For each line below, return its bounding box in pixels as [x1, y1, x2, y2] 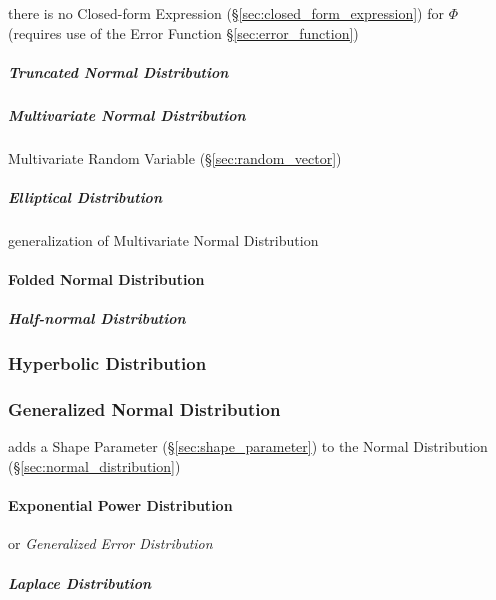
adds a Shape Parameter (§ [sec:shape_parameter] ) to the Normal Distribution [8, 436, 488, 457]
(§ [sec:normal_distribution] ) [8, 455, 181, 476]
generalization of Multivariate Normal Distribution [8, 229, 319, 250]
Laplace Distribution [8, 572, 152, 593]
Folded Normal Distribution [8, 269, 205, 290]
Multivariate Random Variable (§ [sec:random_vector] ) [8, 147, 342, 168]
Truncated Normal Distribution [8, 61, 229, 82]
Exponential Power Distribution [8, 495, 233, 516]
